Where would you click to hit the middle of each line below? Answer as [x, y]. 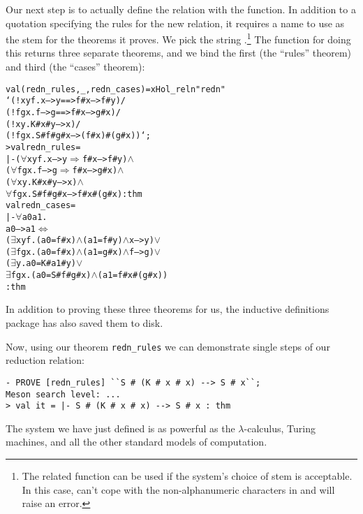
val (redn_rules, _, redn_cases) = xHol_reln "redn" [116, 89]
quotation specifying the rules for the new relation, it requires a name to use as [175, 23]
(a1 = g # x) [103, 252]
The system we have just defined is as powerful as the [120, 428]
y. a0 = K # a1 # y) [46, 264]
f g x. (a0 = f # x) [46, 252]
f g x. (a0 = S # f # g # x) [51, 276]
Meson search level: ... [63, 394]
